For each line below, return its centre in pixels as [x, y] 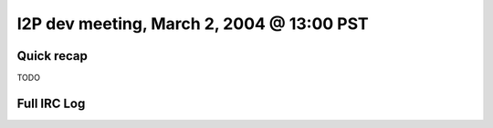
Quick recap [52, 56]
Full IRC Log [51, 103]
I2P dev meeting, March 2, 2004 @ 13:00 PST [193, 24]
